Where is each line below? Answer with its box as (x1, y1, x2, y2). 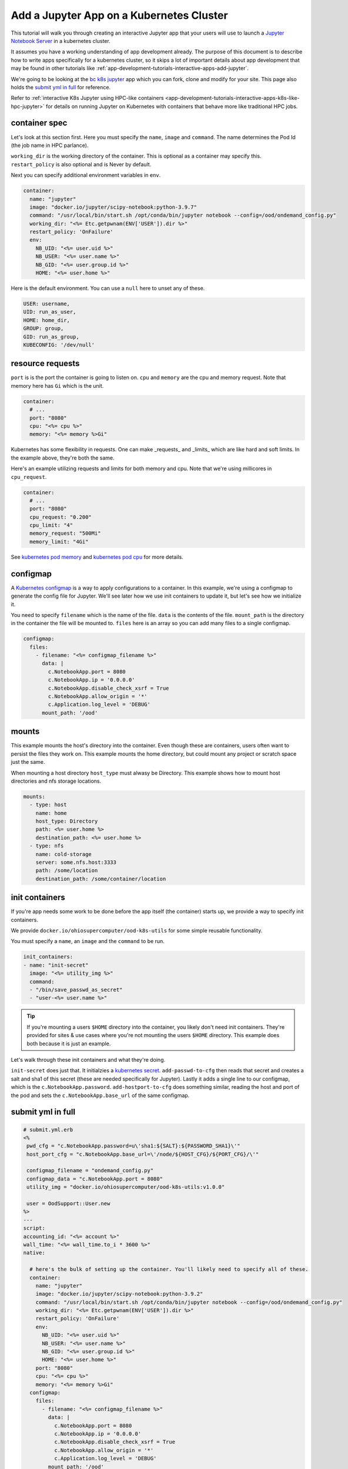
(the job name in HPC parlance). (11, 142, 89, 149)
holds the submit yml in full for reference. (11, 83, 111, 90)
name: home (35, 810, 67, 816)
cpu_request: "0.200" (29, 514, 92, 520)
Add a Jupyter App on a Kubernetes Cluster (11, 9, 229, 22)
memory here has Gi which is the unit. (11, 382, 104, 389)
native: (23, 1249, 45, 1256)
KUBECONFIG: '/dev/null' (23, 341, 95, 348)
